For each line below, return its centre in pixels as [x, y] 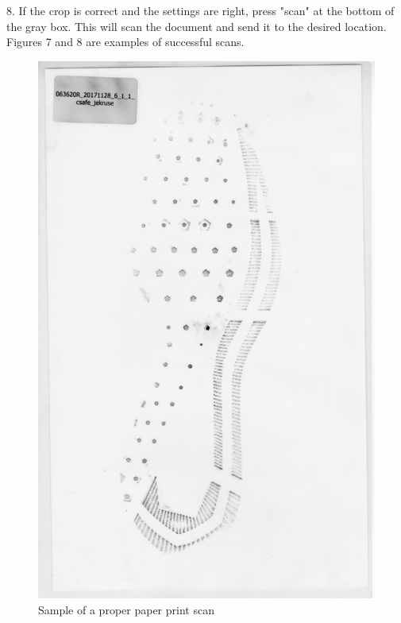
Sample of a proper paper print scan [126, 609]
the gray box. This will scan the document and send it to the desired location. [197, 26]
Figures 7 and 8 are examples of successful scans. [125, 42]
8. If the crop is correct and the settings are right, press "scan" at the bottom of [200, 10]
